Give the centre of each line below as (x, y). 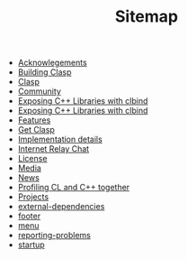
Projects (33, 197)
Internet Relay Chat (53, 149)
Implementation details (60, 139)
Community (39, 91)
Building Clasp (45, 72)
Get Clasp (36, 130)
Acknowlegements (52, 63)
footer (29, 216)
